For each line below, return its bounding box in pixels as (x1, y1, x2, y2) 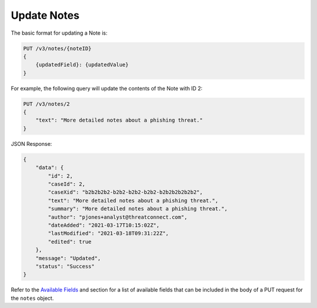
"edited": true (48, 238, 92, 245)
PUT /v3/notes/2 (23, 101, 70, 107)
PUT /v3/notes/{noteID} (23, 45, 92, 52)
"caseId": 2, (48, 180, 86, 188)
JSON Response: (11, 140, 52, 147)
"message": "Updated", (35, 255, 101, 262)
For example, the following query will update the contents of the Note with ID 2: (11, 85, 203, 92)
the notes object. (11, 294, 54, 302)
